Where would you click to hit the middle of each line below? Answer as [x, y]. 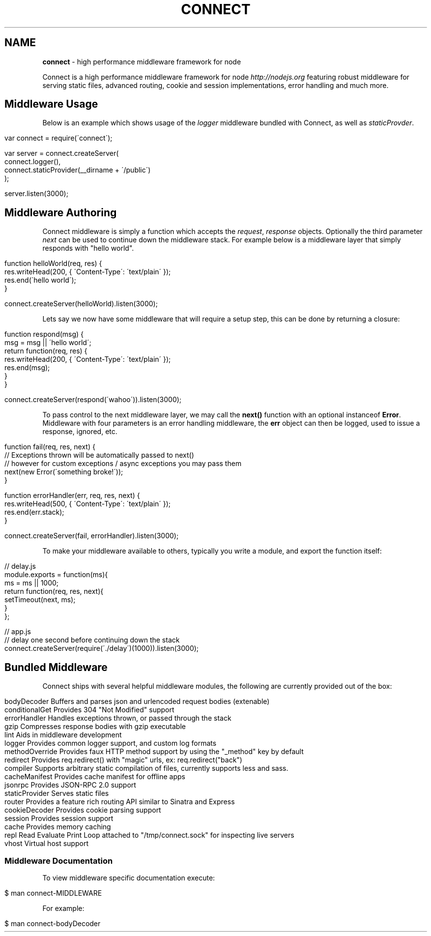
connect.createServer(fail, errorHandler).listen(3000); [92, 536]
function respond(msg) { [44, 334]
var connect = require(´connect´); [58, 138]
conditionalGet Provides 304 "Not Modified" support [89, 710]
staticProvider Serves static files [57, 793]
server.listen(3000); [36, 194]
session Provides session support [59, 819]
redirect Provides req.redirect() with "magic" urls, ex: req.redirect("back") [123, 760]
